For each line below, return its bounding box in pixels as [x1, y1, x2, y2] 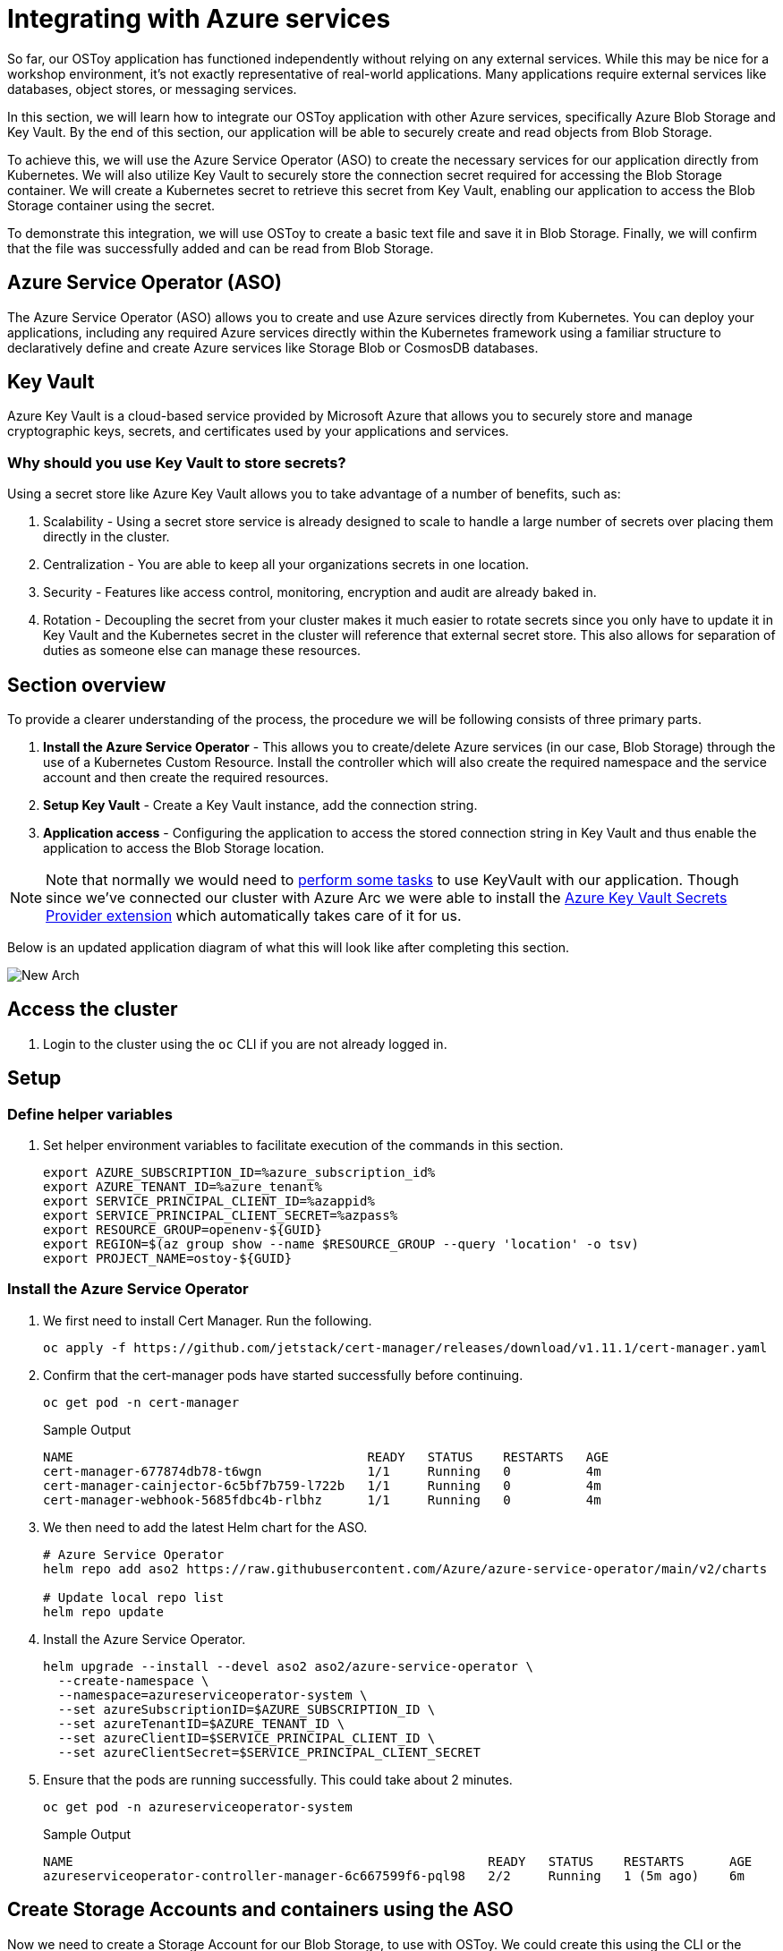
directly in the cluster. [43, 529, 170, 545]
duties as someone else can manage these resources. [43, 643, 362, 659]
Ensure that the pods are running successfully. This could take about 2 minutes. [43, 1771, 513, 1787]
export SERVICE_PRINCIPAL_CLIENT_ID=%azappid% [43, 1194, 375, 1209]
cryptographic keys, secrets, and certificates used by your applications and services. [7, 423, 509, 439]
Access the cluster [7, 998, 178, 1021]
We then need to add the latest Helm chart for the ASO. [43, 1519, 368, 1535]
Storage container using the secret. [7, 197, 216, 213]
